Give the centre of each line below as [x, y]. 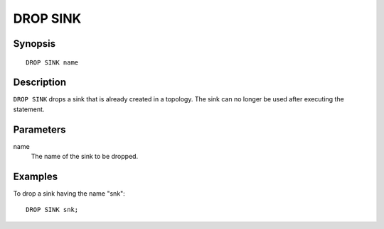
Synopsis [34, 44]
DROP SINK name [52, 62]
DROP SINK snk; [52, 210]
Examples [36, 176]
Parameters [39, 129]
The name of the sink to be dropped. [85, 157]
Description [40, 83]
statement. [29, 109]
